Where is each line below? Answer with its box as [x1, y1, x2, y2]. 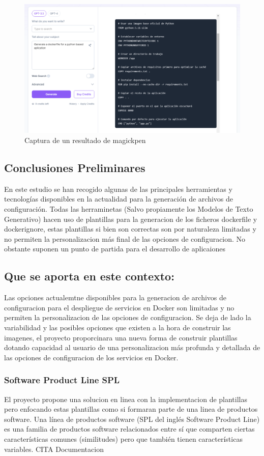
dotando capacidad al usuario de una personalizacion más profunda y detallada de [4, 342, 260, 353]
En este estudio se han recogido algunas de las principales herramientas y [4, 183, 232, 194]
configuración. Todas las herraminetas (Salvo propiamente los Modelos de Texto [4, 203, 253, 214]
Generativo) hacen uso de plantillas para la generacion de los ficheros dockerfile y [4, 213, 257, 224]
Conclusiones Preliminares [4, 159, 145, 175]
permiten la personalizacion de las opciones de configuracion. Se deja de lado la [4, 312, 251, 323]
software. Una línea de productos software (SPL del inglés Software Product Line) [4, 413, 260, 424]
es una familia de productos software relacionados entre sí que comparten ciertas [4, 423, 255, 434]
